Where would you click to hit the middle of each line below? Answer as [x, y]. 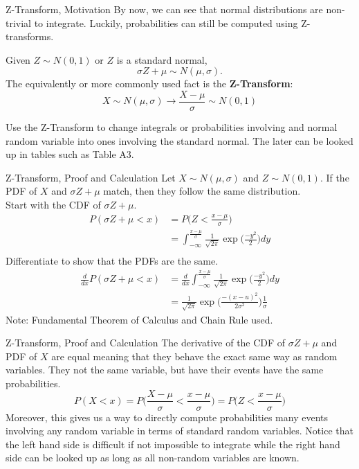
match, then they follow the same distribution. [202, 191]
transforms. [30, 36]
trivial [19, 23]
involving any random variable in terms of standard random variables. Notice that [179, 431]
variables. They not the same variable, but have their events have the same [165, 370]
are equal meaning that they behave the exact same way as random [194, 356]
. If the [334, 177]
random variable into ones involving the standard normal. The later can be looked [179, 140]
